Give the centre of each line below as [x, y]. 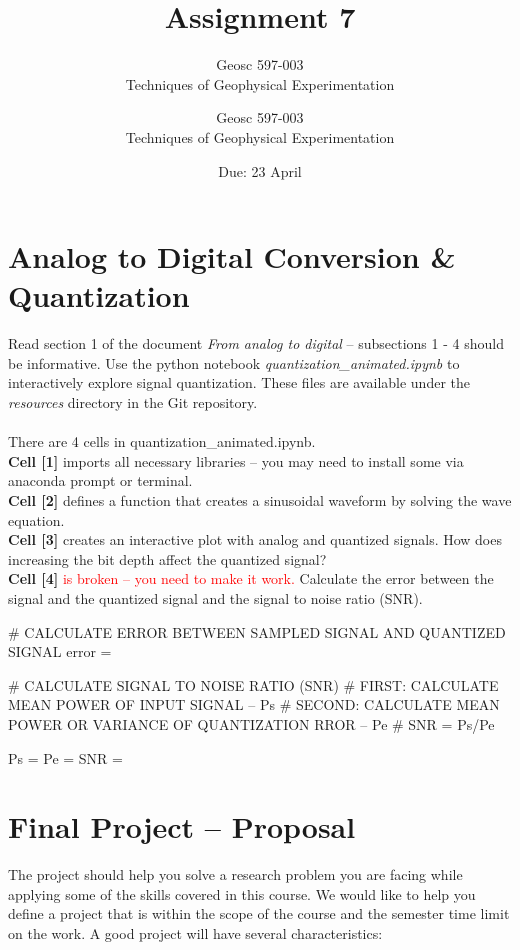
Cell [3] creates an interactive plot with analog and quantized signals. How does [255, 539]
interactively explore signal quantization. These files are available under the [239, 382]
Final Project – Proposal [182, 826]
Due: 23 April [260, 170]
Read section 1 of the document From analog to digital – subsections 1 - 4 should [256, 343]
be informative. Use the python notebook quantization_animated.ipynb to [234, 362]
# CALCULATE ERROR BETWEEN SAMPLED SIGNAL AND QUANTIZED [257, 631]
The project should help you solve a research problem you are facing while [235, 874]
